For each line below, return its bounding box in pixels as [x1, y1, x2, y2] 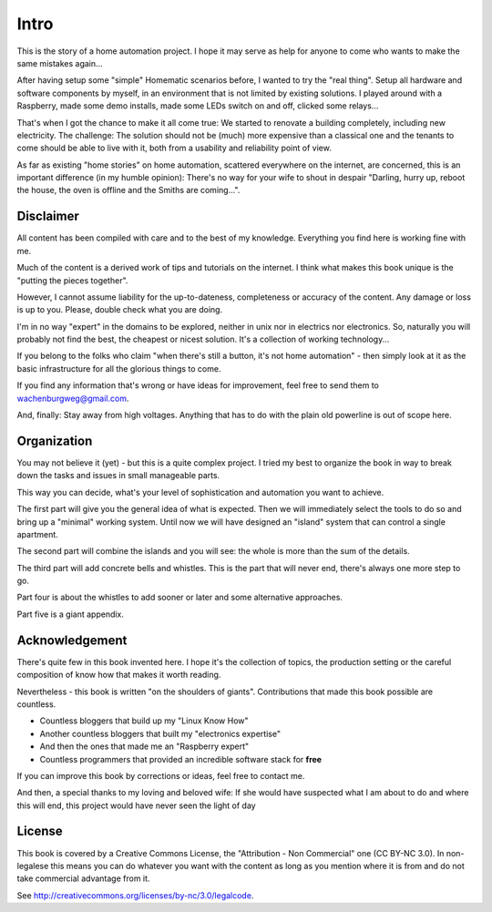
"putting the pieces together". [16, 274, 128, 286]
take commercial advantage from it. [16, 873, 150, 884]
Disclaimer [16, 209, 79, 224]
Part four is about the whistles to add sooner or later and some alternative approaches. [16, 592, 343, 603]
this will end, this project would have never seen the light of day [16, 800, 256, 811]
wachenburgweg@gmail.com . [16, 393, 129, 404]
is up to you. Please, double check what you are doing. [16, 304, 223, 315]
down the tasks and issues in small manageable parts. [16, 470, 220, 481]
